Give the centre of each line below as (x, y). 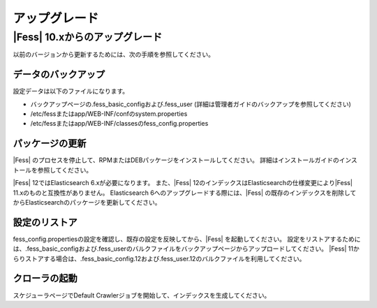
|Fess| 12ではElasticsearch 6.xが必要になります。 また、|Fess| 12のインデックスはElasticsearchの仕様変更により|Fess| (183, 183)
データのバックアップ (59, 74)
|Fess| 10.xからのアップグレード (88, 37)
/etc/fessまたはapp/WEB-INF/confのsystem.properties (109, 114)
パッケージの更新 (50, 144)
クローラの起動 (45, 278)
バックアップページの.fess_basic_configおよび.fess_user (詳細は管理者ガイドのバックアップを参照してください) (191, 104)
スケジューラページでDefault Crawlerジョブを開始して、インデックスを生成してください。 (142, 295)
